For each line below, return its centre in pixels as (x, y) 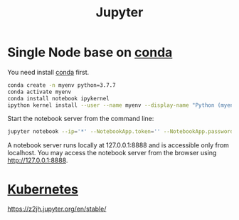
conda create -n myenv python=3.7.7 (62, 85)
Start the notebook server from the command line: (81, 119)
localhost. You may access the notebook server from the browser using (112, 153)
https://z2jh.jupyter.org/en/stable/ (57, 209)
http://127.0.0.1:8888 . (38, 160)
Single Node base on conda (90, 52)
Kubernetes (43, 189)
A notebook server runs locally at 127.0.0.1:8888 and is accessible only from (118, 145)
